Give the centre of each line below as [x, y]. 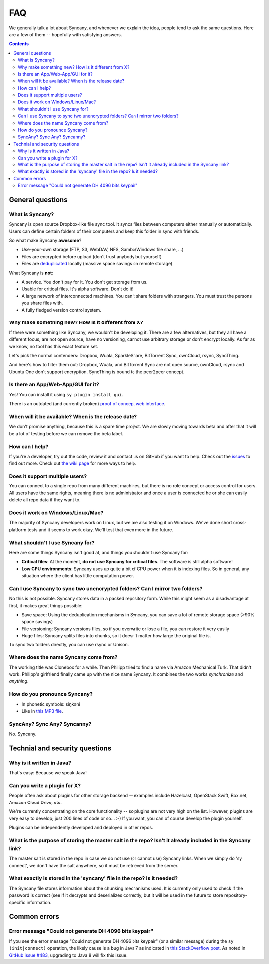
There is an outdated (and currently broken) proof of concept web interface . [87, 404]
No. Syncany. [23, 734]
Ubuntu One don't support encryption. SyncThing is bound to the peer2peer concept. [97, 372]
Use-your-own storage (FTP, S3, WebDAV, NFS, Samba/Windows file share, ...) [103, 250]
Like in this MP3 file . [42, 711]
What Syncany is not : [31, 273]
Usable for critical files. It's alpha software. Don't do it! [77, 289]
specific [17, 902]
